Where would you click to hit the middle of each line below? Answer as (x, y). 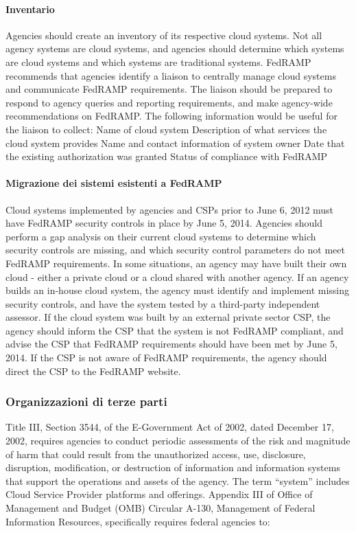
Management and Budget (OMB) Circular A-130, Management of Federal (161, 508)
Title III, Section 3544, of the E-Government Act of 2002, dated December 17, (170, 427)
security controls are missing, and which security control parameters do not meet (175, 250)
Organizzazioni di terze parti (86, 401)
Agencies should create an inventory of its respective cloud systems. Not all (164, 35)
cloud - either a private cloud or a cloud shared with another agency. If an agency (177, 276)
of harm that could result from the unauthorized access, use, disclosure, (156, 454)
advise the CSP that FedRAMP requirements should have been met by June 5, (171, 344)
